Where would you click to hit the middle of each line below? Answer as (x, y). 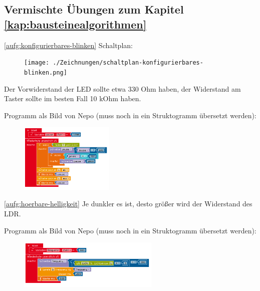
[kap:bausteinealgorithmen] (75, 24)
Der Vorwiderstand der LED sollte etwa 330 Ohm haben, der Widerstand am (122, 88)
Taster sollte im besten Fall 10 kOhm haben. (73, 98)
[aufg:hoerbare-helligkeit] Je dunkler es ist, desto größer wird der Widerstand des (128, 204)
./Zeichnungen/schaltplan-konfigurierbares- (128, 63)
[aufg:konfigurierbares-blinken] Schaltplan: (68, 45)
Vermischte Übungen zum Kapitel (94, 9)
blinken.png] (46, 72)
